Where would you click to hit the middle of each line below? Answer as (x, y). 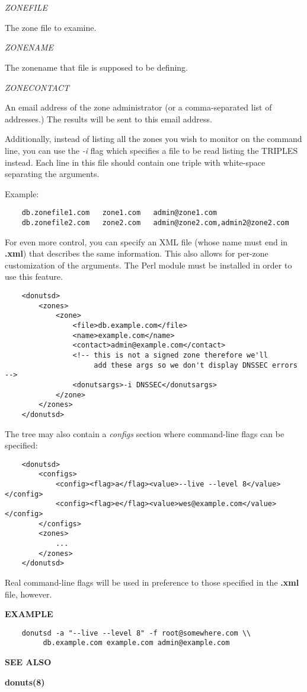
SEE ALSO (28, 662)
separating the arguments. (52, 174)
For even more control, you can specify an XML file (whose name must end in (146, 241)
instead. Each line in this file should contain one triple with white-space (135, 162)
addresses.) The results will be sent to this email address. (108, 119)
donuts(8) (25, 682)
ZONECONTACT (37, 87)
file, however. (28, 594)
